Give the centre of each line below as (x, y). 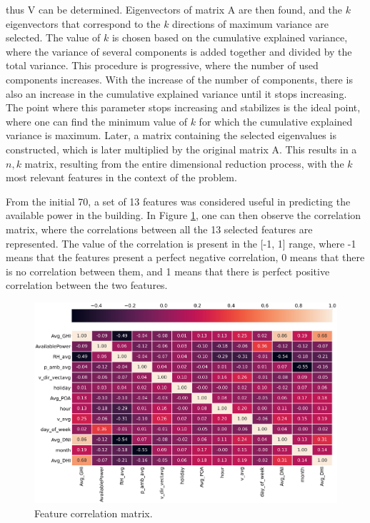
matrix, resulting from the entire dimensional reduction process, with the (184, 163)
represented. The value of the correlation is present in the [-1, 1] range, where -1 (181, 243)
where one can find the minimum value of (96, 121)
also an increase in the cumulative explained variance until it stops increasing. (176, 93)
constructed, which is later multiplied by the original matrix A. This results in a (181, 149)
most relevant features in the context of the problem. (121, 177)
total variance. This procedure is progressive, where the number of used (162, 65)
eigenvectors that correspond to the (83, 23)
